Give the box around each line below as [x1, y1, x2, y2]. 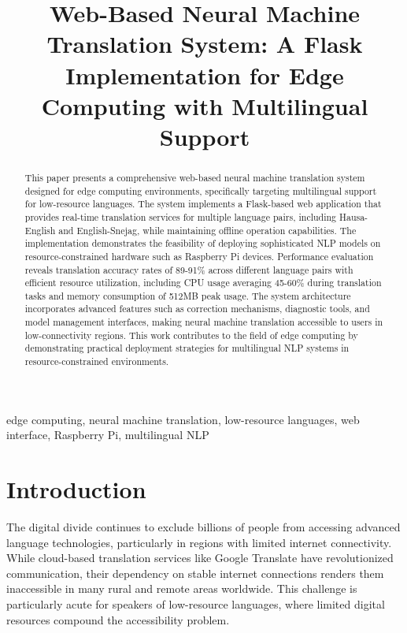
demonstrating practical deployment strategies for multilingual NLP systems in [24, 341, 350, 355]
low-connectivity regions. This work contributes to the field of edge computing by [24, 328, 358, 341]
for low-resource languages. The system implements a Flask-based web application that [24, 197, 382, 210]
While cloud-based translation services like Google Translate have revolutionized [6, 549, 394, 566]
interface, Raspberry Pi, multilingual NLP [6, 426, 209, 443]
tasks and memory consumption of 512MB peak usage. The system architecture [24, 289, 351, 302]
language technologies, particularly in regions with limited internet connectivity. [6, 534, 392, 550]
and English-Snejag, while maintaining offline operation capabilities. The [58, 223, 357, 236]
